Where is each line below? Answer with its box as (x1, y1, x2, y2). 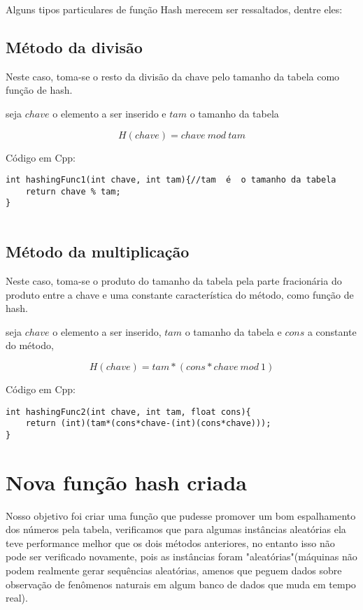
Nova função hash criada (6, 467, 247, 496)
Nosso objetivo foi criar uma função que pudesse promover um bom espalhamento (6, 508, 356, 523)
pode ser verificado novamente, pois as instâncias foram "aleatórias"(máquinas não (6, 549, 357, 564)
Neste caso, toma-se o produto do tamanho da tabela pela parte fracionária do (6, 274, 342, 288)
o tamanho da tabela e (185, 324, 282, 339)
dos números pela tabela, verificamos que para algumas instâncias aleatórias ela (6, 522, 346, 537)
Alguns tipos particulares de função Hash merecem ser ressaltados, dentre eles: (6, 2, 343, 16)
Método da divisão (6, 36, 143, 57)
